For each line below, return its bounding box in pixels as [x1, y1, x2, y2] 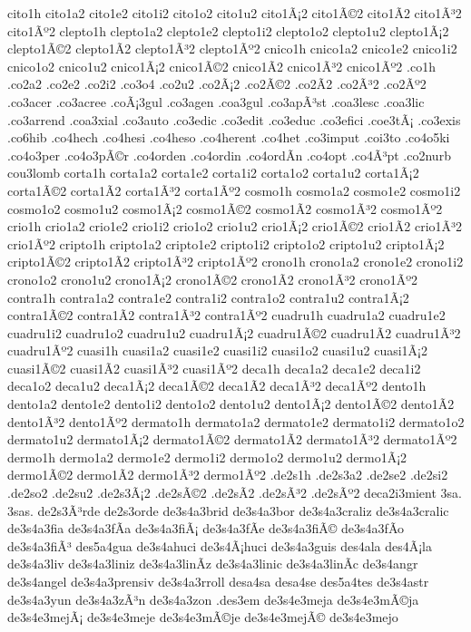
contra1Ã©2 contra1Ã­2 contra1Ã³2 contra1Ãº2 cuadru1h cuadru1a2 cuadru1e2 [7, 306, 446, 325]
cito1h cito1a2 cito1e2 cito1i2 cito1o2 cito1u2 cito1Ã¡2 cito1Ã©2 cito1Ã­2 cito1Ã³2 [7, 4, 462, 22]
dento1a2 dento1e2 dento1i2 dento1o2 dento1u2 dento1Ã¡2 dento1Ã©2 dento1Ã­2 [7, 394, 455, 413]
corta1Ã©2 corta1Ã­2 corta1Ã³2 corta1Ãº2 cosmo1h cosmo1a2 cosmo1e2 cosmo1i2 [7, 180, 461, 199]
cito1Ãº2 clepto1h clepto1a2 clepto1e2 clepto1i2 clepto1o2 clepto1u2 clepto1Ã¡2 [7, 21, 449, 40]
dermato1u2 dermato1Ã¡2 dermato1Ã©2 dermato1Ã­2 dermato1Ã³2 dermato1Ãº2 [7, 430, 457, 449]
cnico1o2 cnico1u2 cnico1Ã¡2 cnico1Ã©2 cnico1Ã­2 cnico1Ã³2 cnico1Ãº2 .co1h [7, 56, 436, 75]
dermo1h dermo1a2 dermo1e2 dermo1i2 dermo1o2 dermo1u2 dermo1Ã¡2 [7, 447, 407, 466]
